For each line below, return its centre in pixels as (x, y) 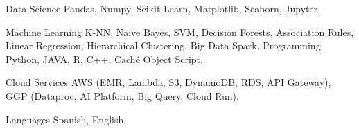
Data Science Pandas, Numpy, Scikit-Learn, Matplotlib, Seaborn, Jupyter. (163, 8)
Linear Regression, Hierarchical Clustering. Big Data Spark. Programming (163, 45)
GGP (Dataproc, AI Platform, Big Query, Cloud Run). (122, 95)
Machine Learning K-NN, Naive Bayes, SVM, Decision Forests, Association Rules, (180, 32)
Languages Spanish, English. (66, 119)
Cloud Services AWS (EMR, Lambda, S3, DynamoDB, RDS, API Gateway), (168, 82)
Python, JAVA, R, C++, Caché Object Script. (104, 59)
